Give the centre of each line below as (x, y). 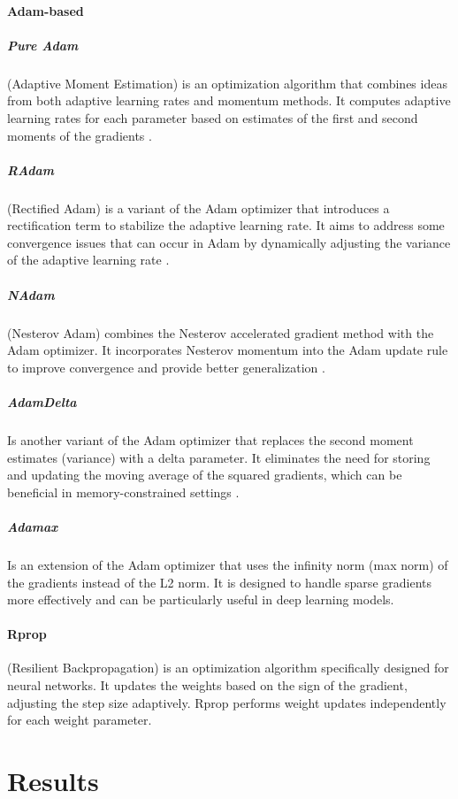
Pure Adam (43, 45)
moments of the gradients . (80, 135)
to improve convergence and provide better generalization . (166, 367)
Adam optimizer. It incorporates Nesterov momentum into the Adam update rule (228, 350)
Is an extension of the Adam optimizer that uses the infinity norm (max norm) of (228, 564)
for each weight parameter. (80, 720)
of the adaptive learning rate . (88, 260)
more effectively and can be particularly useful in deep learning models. (201, 599)
